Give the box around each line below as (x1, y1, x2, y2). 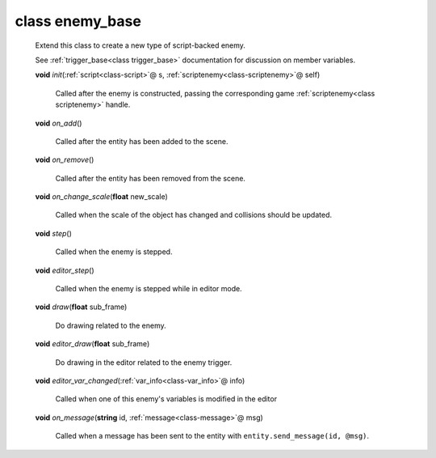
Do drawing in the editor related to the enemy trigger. (55, 357, 233, 367)
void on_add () (35, 118, 82, 128)
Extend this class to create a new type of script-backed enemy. (35, 40, 246, 50)
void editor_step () (35, 265, 94, 275)
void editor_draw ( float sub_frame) (35, 339, 150, 349)
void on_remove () (35, 155, 94, 165)
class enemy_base (15, 12, 141, 30)
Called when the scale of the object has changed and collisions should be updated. (55, 210, 333, 220)
